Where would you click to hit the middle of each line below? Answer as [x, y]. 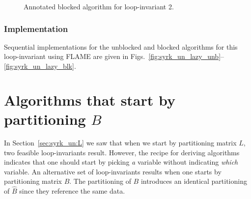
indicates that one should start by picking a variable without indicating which [121, 162]
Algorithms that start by [90, 99]
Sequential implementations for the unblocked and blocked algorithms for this [121, 46]
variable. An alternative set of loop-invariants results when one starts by [113, 171]
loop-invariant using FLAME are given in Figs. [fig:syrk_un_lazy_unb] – [114, 56]
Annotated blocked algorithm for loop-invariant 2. [99, 6]
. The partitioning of [100, 181]
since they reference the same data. [72, 191]
